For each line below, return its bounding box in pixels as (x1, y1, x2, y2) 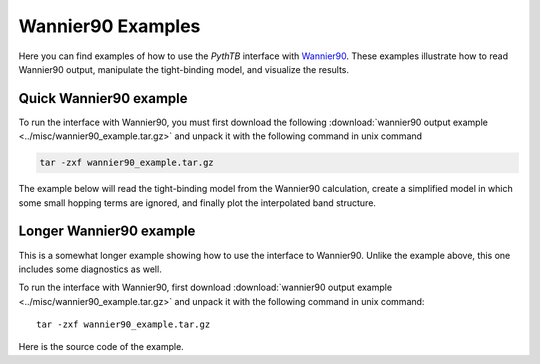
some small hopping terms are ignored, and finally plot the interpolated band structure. (18, 196, 377, 209)
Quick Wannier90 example (18, 90, 189, 107)
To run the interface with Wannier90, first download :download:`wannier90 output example (18, 281, 393, 294)
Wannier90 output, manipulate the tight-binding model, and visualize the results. (18, 63, 350, 75)
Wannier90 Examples (18, 15, 201, 37)
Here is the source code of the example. (18, 341, 184, 353)
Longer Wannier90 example (18, 223, 196, 240)
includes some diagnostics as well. (18, 263, 162, 275)
